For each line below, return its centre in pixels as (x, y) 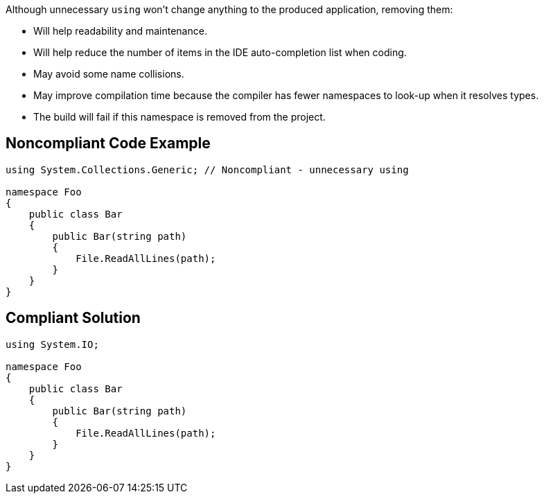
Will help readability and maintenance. (120, 31)
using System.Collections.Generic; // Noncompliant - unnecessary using (207, 169)
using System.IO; (52, 344)
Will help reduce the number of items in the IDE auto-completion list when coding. (220, 52)
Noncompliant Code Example (108, 143)
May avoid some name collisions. (109, 74)
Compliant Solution (73, 318)
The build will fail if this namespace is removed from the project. (179, 117)
